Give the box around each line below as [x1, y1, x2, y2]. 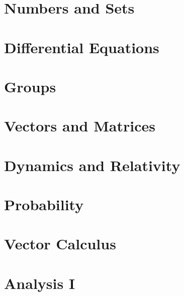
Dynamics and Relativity [4, 155, 180, 175]
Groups [4, 76, 56, 96]
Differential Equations [4, 37, 159, 57]
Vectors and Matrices [4, 115, 155, 136]
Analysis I [4, 272, 75, 293]
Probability [4, 194, 84, 215]
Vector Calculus [4, 233, 116, 254]
